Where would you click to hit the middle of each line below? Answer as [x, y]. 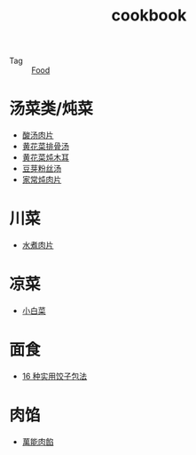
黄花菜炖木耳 [45, 157]
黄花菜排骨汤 [45, 147]
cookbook [149, 16]
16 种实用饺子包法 [55, 376]
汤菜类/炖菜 [51, 109]
